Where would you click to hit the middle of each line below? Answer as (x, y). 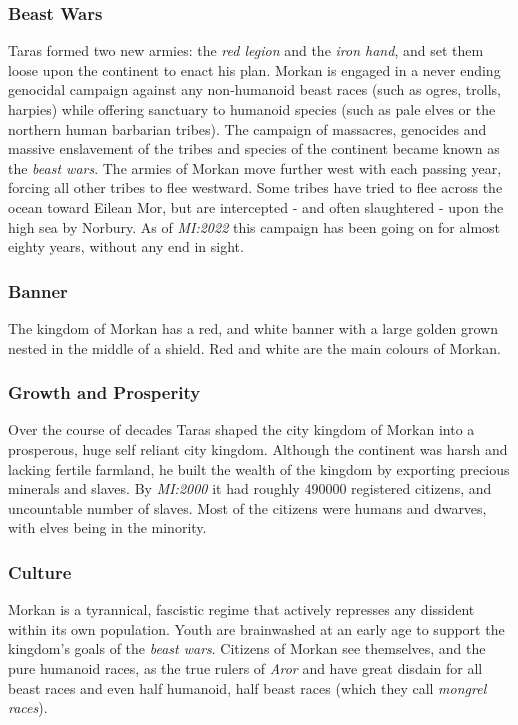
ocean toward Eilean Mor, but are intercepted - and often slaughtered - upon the (256, 206)
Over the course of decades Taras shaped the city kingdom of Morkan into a (241, 429)
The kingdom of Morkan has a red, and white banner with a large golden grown (253, 327)
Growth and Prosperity (104, 392)
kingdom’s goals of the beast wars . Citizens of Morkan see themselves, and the (247, 648)
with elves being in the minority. (107, 527)
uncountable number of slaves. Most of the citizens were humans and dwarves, (247, 507)
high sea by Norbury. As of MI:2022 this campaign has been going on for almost (254, 226)
